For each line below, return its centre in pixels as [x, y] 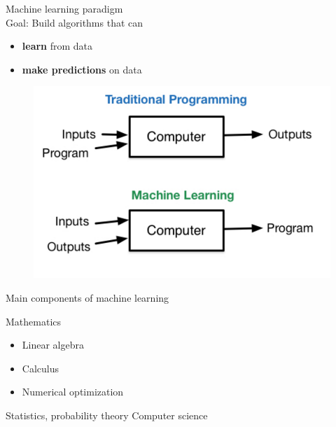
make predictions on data [82, 69]
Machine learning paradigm [64, 8]
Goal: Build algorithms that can [75, 22]
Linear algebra [53, 345]
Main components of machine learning [87, 298]
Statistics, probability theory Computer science [107, 415]
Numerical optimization [73, 392]
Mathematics [34, 321]
